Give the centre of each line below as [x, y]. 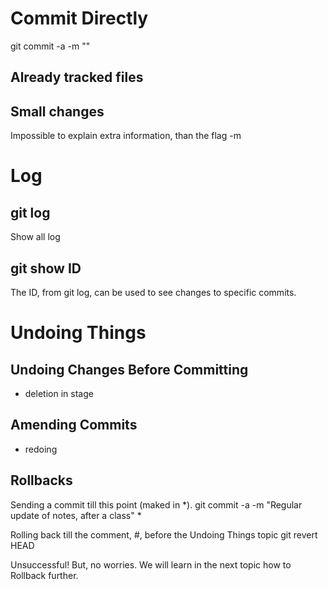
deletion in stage [59, 393]
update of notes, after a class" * [76, 515]
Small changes [57, 111]
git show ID [46, 268]
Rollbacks [41, 480]
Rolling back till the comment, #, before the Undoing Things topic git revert [164, 534]
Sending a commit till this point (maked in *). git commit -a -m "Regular [156, 504]
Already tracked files [77, 77]
